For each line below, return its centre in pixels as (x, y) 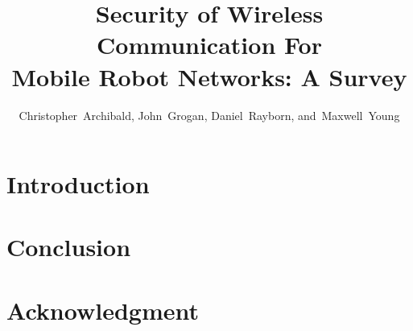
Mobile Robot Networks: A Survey (209, 76)
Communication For (209, 45)
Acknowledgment (103, 310)
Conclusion (69, 247)
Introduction (78, 184)
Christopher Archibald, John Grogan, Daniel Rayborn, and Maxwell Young (209, 115)
